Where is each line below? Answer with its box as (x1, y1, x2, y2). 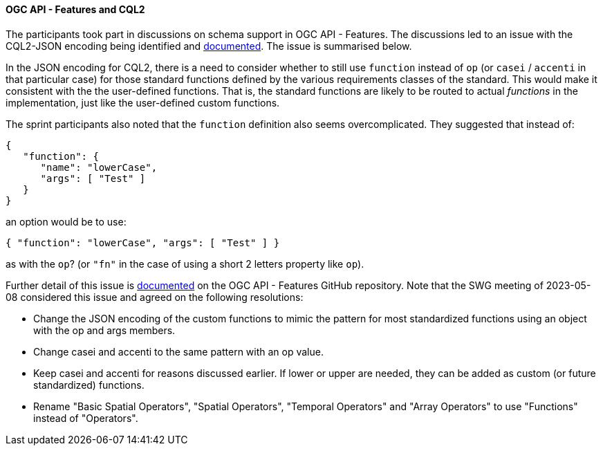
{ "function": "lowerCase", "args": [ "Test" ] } (6, 237, 280, 248)
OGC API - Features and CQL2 (6, 3, 145, 15)
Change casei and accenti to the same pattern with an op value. (33, 345, 324, 358)
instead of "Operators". (33, 412, 138, 424)
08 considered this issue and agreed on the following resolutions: (6, 291, 304, 303)
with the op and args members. (33, 324, 176, 336)
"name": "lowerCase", (40, 161, 158, 173)
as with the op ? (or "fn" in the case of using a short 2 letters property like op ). (6, 257, 364, 270)
